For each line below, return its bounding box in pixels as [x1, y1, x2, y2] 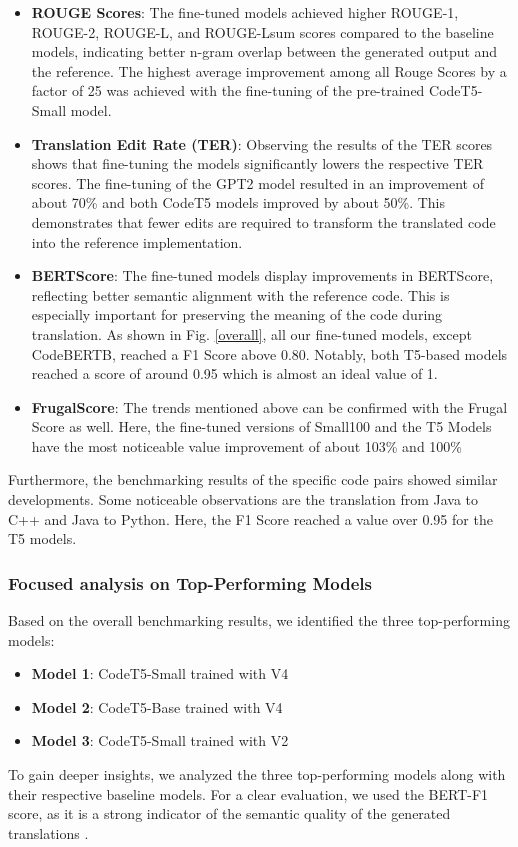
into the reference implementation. [31, 231, 243, 252]
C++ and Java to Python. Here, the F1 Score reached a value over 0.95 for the [8, 508, 493, 529]
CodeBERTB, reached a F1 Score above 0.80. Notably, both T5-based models [31, 343, 508, 364]
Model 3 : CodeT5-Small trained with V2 [31, 730, 289, 751]
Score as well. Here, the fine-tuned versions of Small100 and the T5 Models [31, 416, 492, 437]
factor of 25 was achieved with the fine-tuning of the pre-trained [31, 80, 425, 101]
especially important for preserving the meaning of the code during [31, 304, 443, 325]
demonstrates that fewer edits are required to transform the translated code [31, 211, 496, 232]
